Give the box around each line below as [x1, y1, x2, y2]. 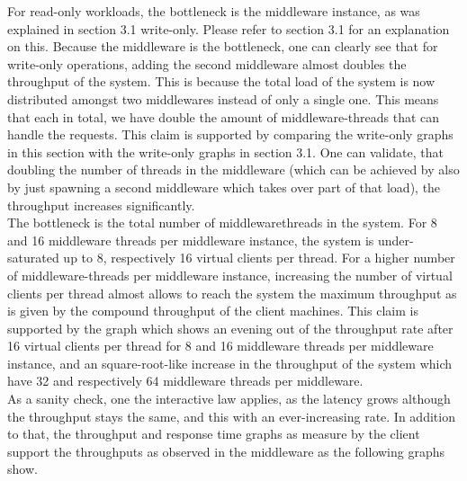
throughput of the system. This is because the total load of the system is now [7, 72, 436, 91]
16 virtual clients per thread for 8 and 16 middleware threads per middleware [7, 336, 434, 355]
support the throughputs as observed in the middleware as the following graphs [7, 441, 445, 460]
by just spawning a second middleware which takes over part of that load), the [7, 177, 441, 196]
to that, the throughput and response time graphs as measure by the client [7, 424, 420, 443]
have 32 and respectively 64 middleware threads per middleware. [7, 371, 364, 390]
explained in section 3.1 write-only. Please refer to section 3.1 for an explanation [7, 19, 450, 38]
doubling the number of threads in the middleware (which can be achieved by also [7, 160, 460, 179]
